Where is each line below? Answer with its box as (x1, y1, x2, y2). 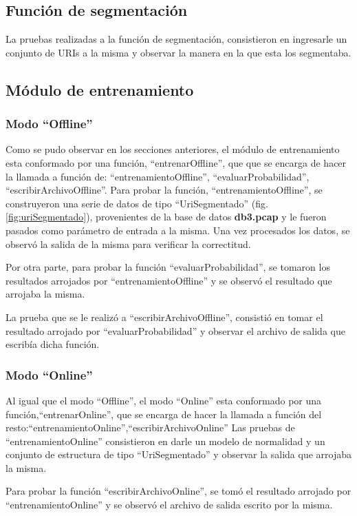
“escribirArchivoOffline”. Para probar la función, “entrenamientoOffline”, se (6, 183, 323, 197)
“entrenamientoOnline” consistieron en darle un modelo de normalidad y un (6, 433, 325, 448)
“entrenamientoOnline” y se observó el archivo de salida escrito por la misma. (6, 497, 333, 512)
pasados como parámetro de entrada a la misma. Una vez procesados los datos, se (6, 223, 350, 237)
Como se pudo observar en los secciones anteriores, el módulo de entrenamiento (6, 142, 340, 156)
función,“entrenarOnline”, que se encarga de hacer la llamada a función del (6, 406, 322, 421)
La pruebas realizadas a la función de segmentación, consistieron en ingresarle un (6, 32, 347, 46)
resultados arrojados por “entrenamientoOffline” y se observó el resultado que (6, 273, 332, 287)
